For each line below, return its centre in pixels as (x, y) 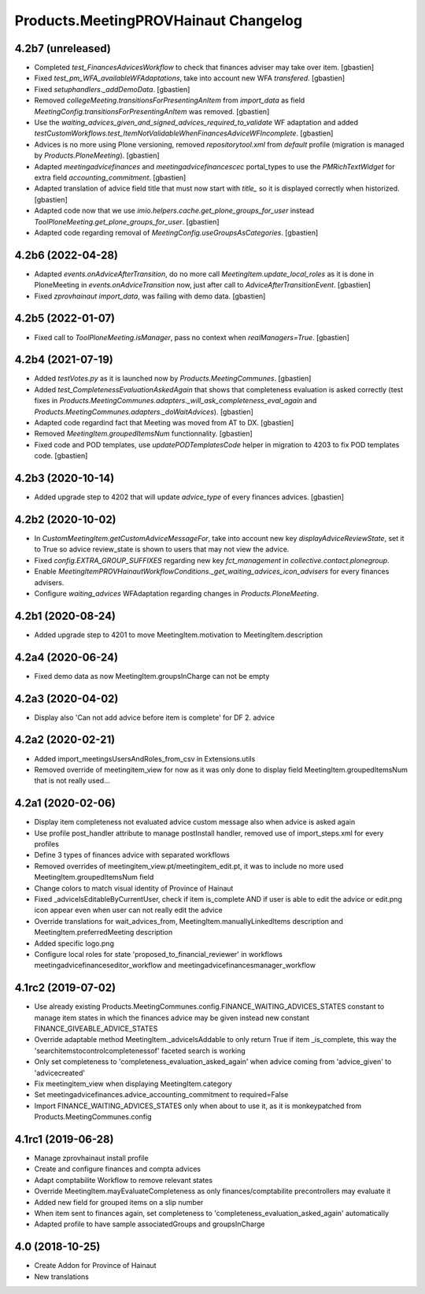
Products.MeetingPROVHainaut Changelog (159, 20)
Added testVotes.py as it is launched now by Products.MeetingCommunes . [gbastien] (173, 379)
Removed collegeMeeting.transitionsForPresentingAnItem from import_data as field (170, 100)
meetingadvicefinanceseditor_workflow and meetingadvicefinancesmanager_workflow (175, 966)
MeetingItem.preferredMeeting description (103, 932)
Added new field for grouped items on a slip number (119, 1202)
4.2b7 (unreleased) (63, 48)
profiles (46, 844)
